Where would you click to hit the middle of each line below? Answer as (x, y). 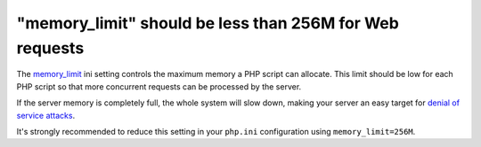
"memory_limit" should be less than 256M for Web (208, 23)
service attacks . (46, 115)
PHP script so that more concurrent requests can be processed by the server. (159, 86)
